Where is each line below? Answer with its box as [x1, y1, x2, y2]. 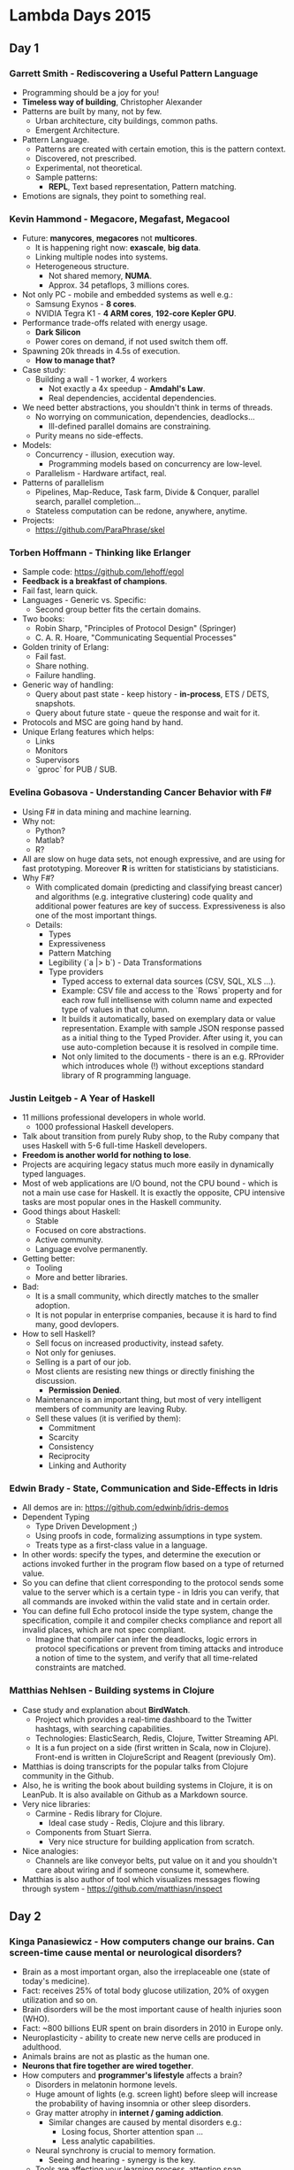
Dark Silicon [34, 327, 81, 337]
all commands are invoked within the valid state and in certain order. [21, 1596, 271, 1607]
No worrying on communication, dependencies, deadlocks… [34, 412, 256, 422]
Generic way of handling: [21, 679, 114, 691]
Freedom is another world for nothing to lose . [21, 1150, 192, 1161]
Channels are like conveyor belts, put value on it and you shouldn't [34, 1855, 278, 1865]
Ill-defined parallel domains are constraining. [48, 421, 212, 432]
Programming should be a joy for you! [21, 87, 160, 97]
